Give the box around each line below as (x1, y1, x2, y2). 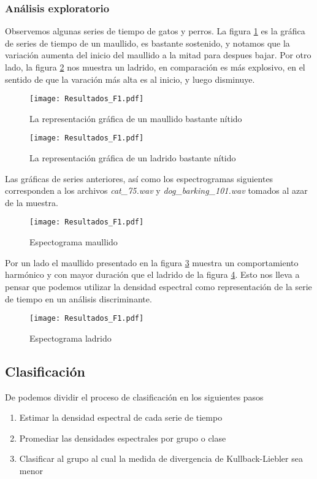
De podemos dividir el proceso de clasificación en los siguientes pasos (5, 390, 264, 403)
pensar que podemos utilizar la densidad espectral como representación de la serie (5, 280, 312, 293)
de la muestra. (5, 196, 58, 209)
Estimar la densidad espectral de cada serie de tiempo (19, 411, 223, 424)
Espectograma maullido (29, 236, 118, 248)
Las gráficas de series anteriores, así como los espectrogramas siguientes (5, 172, 273, 185)
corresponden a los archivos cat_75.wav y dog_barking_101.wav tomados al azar (5, 184, 308, 197)
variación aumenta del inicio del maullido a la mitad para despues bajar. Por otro (5, 48, 311, 61)
